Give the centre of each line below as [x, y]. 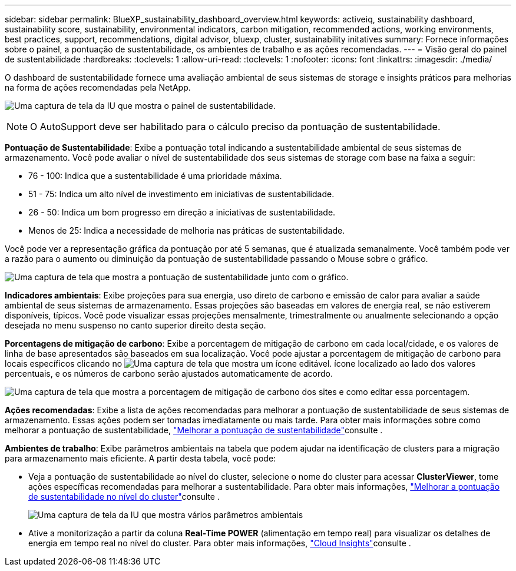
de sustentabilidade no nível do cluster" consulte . [124, 497]
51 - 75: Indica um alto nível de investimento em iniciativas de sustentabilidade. [181, 194]
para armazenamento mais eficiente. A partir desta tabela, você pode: [140, 458]
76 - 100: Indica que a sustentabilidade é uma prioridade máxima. [155, 176]
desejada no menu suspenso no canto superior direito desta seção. [135, 325]
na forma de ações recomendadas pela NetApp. [98, 87]
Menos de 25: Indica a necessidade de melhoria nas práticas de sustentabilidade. [187, 230]
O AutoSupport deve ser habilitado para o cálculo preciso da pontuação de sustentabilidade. [235, 127]
